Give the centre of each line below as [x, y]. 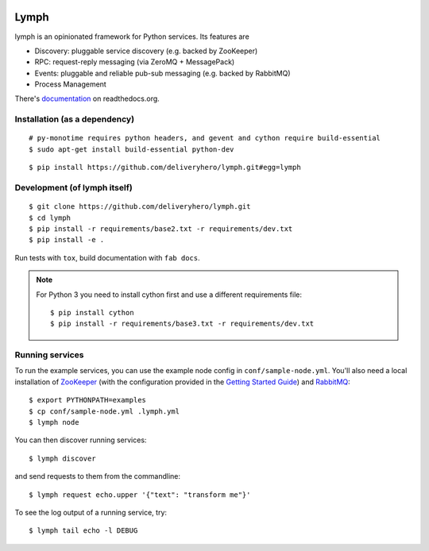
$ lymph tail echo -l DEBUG [83, 531]
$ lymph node [54, 422]
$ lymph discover [62, 458]
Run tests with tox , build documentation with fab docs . [107, 257]
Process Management [70, 84]
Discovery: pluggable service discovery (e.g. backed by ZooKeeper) [146, 51]
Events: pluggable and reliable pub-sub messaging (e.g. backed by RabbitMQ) [162, 73]
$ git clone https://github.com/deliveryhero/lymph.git [140, 207]
